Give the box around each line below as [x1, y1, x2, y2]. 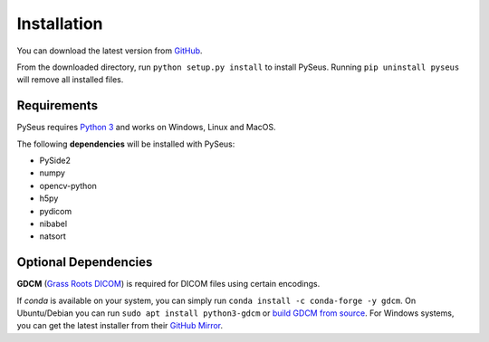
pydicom [39, 205, 72, 216]
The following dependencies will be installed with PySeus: [16, 138, 235, 149]
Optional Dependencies [16, 254, 153, 271]
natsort [39, 231, 67, 242]
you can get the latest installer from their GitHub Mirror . [16, 320, 224, 331]
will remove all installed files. [16, 74, 124, 85]
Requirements [16, 98, 99, 113]
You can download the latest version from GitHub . [16, 45, 203, 56]
